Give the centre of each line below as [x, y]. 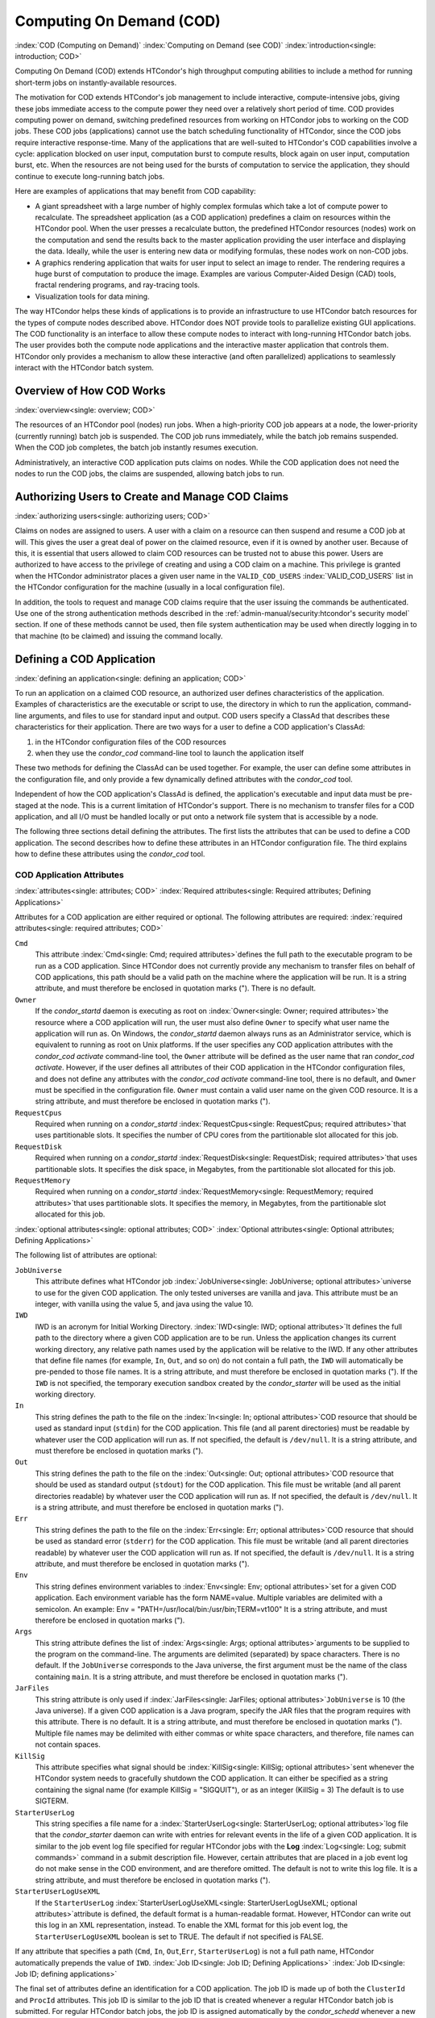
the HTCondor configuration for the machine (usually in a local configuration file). [150, 587]
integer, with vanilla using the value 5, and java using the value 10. [144, 1304]
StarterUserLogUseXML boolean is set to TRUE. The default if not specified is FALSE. [179, 1936]
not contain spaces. [68, 1744]
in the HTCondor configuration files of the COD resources [131, 742]
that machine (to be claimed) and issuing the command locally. [119, 636]
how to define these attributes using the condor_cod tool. [110, 854]
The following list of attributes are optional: [86, 1255]
